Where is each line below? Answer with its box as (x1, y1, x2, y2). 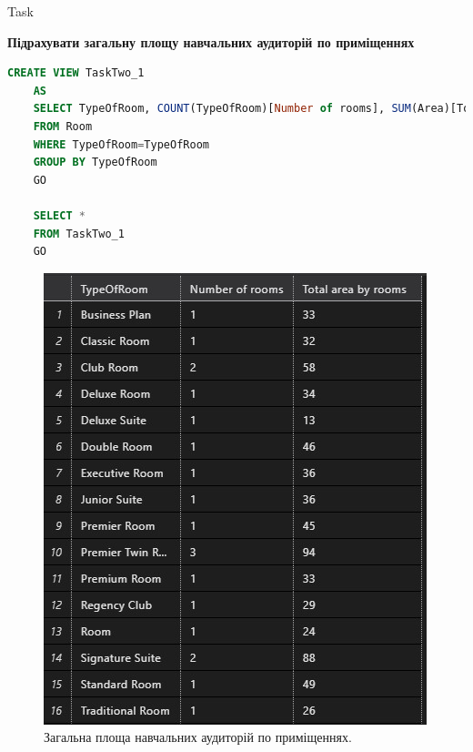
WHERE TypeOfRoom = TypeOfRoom (33, 137, 209, 151)
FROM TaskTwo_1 (33, 227, 125, 240)
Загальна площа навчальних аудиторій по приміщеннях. (44, 727, 352, 747)
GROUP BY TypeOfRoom (33, 156, 157, 169)
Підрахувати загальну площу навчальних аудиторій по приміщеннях (7, 32, 415, 51)
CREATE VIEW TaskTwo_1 (7, 66, 145, 80)
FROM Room (33, 119, 93, 133)
